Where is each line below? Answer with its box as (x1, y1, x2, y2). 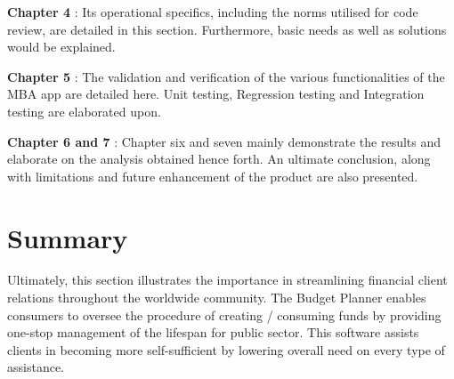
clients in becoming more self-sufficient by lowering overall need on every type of (7, 340, 445, 359)
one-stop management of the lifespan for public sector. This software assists (7, 323, 419, 342)
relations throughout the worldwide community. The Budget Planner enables (7, 288, 426, 307)
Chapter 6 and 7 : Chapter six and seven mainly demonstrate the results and (7, 132, 442, 150)
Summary (7, 219, 128, 255)
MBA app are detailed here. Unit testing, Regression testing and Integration (7, 85, 425, 103)
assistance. (7, 358, 64, 376)
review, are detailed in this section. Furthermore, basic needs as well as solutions (7, 20, 447, 38)
